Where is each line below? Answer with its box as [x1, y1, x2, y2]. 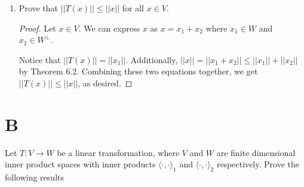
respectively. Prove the [216, 158, 299, 170]
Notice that [19, 53, 61, 66]
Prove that [19, 2, 58, 14]
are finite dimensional [216, 146, 296, 158]
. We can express [78, 21, 140, 34]
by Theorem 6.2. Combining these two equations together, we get [19, 65, 258, 77]
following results [5, 171, 64, 183]
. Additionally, [125, 53, 178, 66]
